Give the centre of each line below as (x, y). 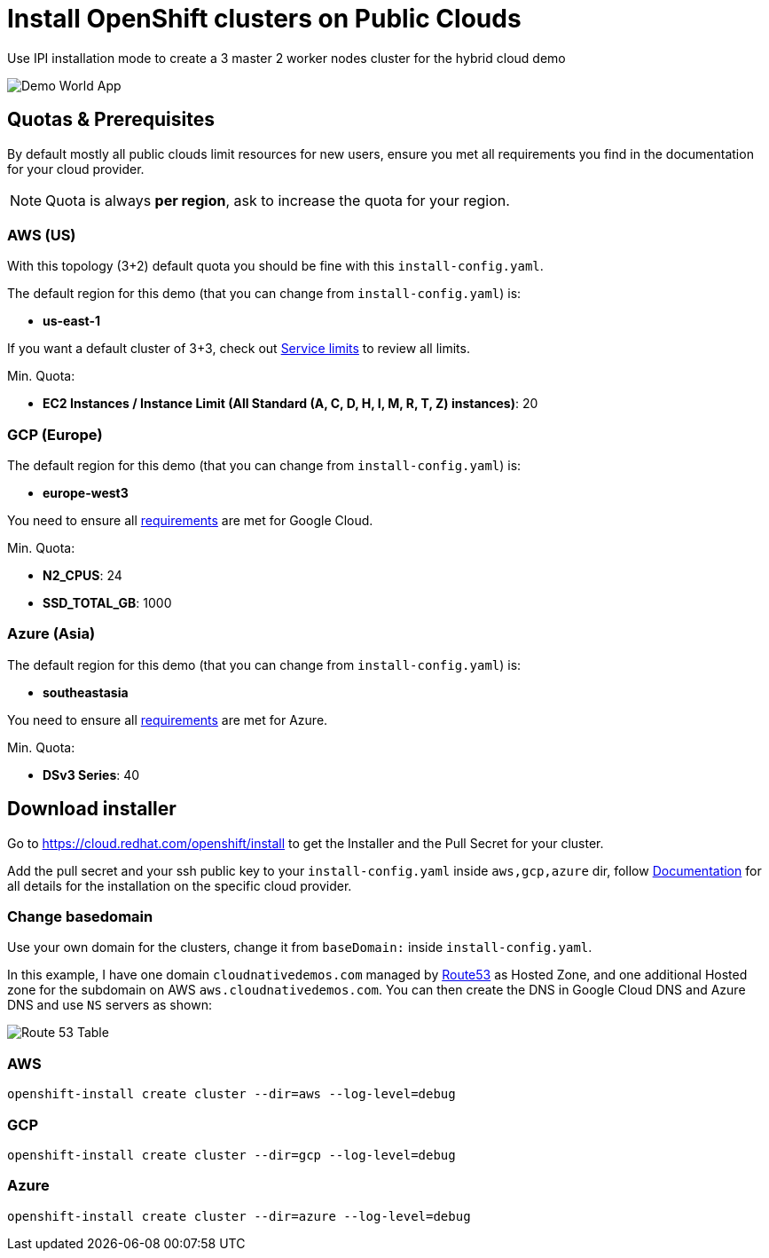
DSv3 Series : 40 (91, 774)
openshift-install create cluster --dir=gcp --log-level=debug (231, 1155)
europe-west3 (86, 493)
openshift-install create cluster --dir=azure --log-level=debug (239, 1216)
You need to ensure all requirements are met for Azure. (168, 719)
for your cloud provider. (76, 169)
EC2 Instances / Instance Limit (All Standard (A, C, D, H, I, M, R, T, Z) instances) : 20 (290, 404)
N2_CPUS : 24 (82, 576)
